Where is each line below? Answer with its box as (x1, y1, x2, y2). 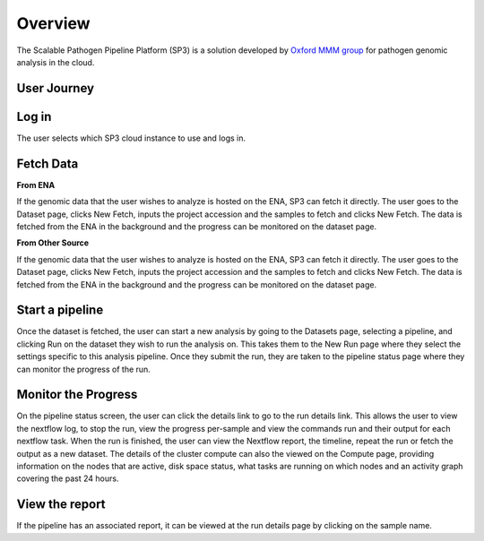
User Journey (16, 81, 94, 96)
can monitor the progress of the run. (16, 364, 151, 374)
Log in (16, 108, 52, 125)
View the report (16, 497, 107, 512)
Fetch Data (16, 156, 79, 171)
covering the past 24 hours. (16, 473, 119, 484)
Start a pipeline (16, 303, 104, 318)
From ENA (16, 179, 56, 190)
